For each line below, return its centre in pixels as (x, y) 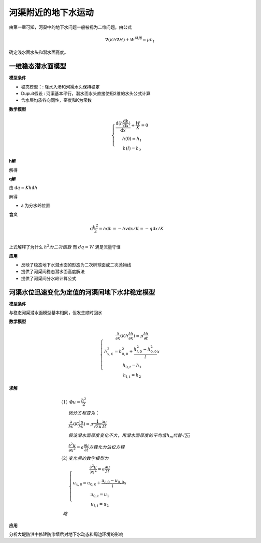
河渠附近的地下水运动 (51, 13)
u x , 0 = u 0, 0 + (87, 483)
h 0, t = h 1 (132, 366)
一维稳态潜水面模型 (37, 66)
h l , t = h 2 (132, 376)
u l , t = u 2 (100, 505)
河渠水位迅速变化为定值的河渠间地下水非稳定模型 (82, 292)
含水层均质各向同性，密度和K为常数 (56, 100)
